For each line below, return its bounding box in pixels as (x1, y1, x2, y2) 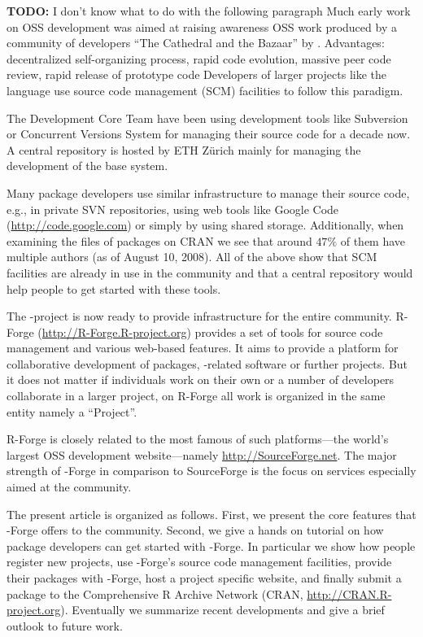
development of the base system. (7, 157, 168, 174)
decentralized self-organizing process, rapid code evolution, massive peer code (7, 50, 391, 67)
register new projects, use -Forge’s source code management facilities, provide (7, 553, 392, 570)
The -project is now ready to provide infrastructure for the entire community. (7, 308, 392, 325)
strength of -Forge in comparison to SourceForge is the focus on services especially (7, 462, 416, 479)
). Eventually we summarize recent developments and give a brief (60, 601, 385, 618)
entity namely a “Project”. (7, 403, 137, 420)
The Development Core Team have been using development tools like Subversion (7, 109, 408, 126)
